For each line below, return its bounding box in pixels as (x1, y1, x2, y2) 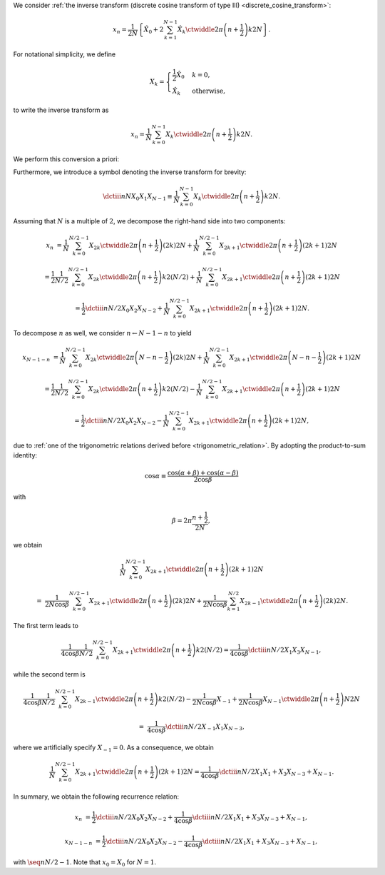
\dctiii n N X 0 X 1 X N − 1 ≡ (103, 193, 173, 202)
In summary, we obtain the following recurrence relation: (13, 792, 180, 801)
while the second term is (13, 670, 86, 679)
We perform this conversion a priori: (13, 154, 120, 163)
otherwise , (191, 87, 226, 96)
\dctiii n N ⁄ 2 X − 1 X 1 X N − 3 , (165, 722, 245, 732)
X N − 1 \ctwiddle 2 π (262, 694, 320, 704)
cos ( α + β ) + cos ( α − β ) (167, 469, 239, 477)
